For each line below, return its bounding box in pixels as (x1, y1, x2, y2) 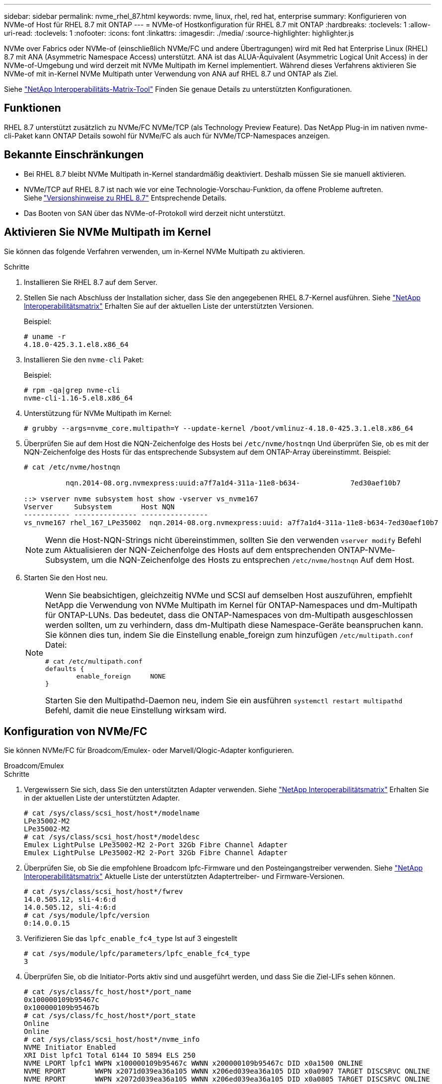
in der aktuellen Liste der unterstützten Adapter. (24, 794, 180, 803)
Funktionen (4, 102, 61, 115)
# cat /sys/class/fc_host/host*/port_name (24, 988, 192, 996)
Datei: (45, 639, 67, 650)
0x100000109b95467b (24, 1004, 99, 1012)
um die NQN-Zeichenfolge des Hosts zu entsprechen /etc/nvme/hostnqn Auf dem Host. (91, 554, 415, 565)
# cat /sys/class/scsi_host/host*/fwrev (24, 887, 183, 896)
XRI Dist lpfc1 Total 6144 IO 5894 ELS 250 (24, 1051, 196, 1060)
